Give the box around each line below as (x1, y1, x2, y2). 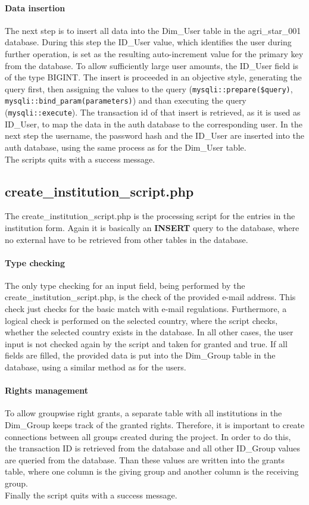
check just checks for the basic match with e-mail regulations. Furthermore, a (5, 303, 287, 315)
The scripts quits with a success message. (5, 152, 155, 165)
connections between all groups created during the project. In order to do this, (5, 430, 291, 442)
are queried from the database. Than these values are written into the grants (5, 453, 285, 466)
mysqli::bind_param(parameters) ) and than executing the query (5, 94, 246, 107)
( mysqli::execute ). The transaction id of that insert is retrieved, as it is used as (5, 106, 301, 119)
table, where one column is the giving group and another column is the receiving (5, 465, 299, 478)
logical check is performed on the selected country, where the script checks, (5, 314, 278, 326)
